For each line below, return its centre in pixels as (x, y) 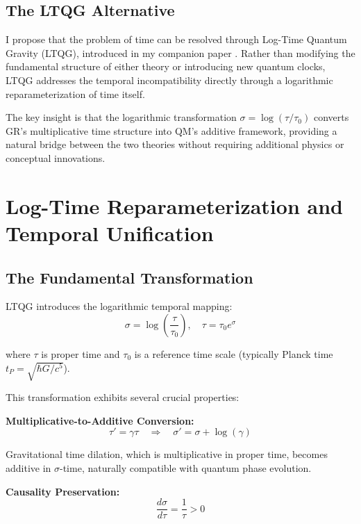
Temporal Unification (110, 232)
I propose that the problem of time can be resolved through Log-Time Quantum (176, 39)
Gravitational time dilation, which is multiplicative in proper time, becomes (167, 454)
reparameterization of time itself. (75, 93)
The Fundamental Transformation (129, 277)
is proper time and (81, 353)
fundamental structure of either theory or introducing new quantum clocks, (166, 66)
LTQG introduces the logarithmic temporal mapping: (119, 306)
